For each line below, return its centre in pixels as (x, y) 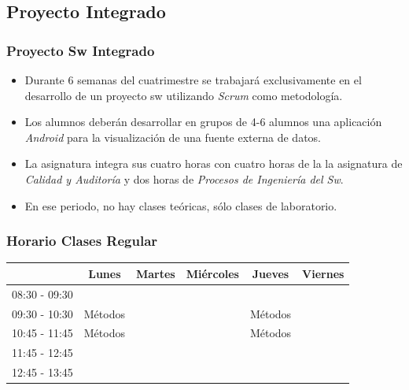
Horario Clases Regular (82, 241)
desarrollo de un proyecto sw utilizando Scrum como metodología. (184, 95)
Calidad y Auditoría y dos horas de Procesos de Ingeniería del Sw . (184, 178)
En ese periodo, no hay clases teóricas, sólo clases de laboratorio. (181, 205)
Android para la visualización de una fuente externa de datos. (173, 137)
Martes (155, 273)
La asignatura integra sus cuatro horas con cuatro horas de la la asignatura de (214, 163)
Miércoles (212, 273)
